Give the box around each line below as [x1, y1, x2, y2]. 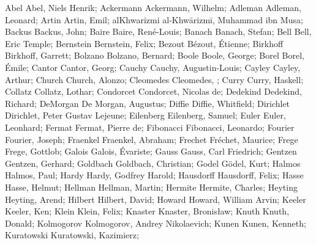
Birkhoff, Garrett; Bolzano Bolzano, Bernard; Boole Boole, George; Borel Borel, [5, 49, 304, 62]
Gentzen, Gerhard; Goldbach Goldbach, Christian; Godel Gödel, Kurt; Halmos [5, 156, 301, 169]
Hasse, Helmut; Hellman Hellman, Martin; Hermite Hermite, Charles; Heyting [5, 180, 298, 193]
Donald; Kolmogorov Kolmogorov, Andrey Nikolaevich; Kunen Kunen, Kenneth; [5, 216, 306, 229]
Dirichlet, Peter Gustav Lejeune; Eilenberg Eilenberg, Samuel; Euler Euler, [5, 109, 286, 122]
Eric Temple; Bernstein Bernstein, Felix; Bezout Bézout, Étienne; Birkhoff [5, 37, 284, 49]
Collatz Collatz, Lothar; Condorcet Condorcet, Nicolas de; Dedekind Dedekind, [5, 85, 302, 98]
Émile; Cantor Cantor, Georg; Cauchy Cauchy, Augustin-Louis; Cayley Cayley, [5, 60, 301, 73]
